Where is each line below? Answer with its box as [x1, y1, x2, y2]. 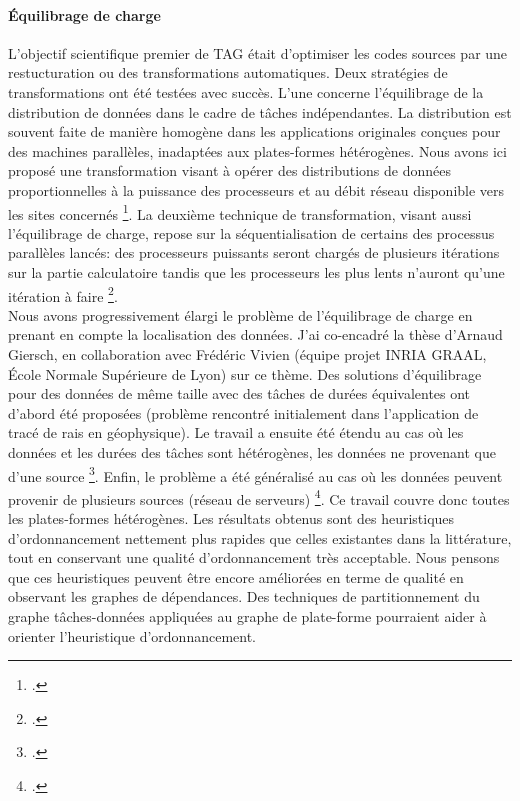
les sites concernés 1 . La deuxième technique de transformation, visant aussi [8, 200, 472, 224]
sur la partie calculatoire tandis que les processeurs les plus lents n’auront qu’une [8, 261, 505, 282]
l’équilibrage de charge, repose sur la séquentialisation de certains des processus [8, 222, 495, 243]
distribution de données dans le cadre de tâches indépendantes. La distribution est [8, 101, 512, 122]
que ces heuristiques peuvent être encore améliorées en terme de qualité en [8, 566, 464, 587]
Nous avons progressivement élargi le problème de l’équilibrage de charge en [8, 304, 473, 325]
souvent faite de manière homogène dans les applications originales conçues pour [8, 121, 501, 142]
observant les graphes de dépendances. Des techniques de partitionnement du [8, 586, 480, 607]
